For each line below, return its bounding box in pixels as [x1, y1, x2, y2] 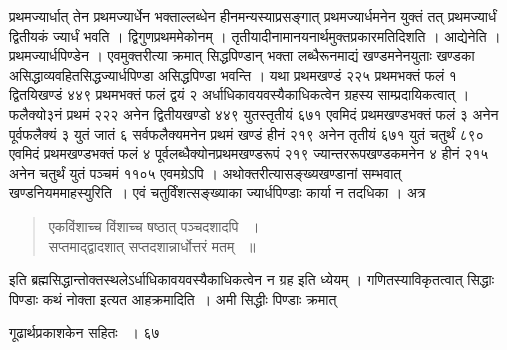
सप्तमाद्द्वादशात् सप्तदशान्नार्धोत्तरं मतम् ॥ [48, 235, 256, 256]
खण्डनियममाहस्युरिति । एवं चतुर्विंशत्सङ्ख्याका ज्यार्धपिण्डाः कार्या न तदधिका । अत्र [9, 182, 426, 203]
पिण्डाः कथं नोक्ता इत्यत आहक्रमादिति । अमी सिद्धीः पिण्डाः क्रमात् [9, 288, 337, 309]
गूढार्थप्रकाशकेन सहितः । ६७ [9, 322, 160, 343]
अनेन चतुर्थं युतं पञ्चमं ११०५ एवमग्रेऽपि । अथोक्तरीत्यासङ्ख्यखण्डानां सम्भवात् [9, 162, 402, 183]
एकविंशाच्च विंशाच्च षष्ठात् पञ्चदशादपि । [48, 215, 260, 236]
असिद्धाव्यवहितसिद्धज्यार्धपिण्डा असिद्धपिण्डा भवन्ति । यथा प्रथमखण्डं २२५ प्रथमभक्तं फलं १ [9, 64, 457, 85]
